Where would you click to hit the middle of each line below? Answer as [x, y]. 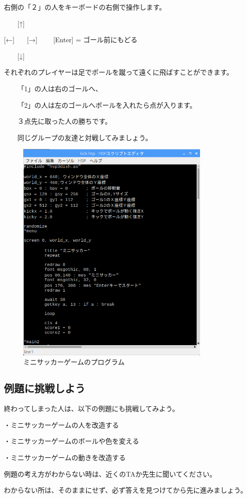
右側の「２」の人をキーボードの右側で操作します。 [85, 7]
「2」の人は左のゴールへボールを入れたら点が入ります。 [107, 105]
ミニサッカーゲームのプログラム [74, 362]
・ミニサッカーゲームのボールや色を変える [72, 441]
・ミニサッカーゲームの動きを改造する [65, 457]
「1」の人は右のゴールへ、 [60, 88]
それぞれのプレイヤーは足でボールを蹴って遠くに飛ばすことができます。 [119, 72]
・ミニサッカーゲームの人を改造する [62, 424]
